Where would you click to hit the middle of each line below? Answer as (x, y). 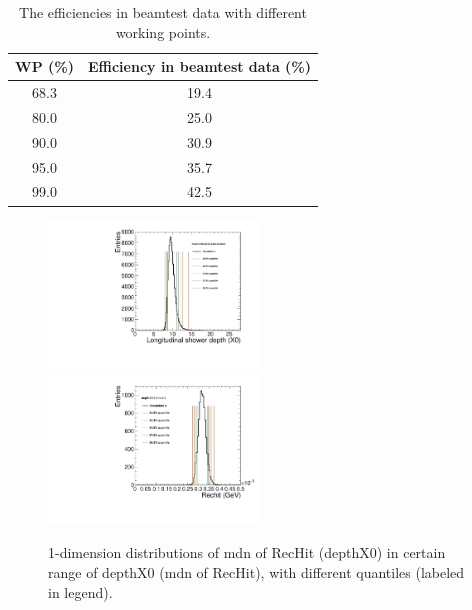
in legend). (80, 591)
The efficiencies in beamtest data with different (163, 12)
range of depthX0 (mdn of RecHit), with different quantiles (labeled (256, 571)
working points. (163, 31)
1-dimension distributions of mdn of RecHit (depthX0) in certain (247, 552)
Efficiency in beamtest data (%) (199, 66)
